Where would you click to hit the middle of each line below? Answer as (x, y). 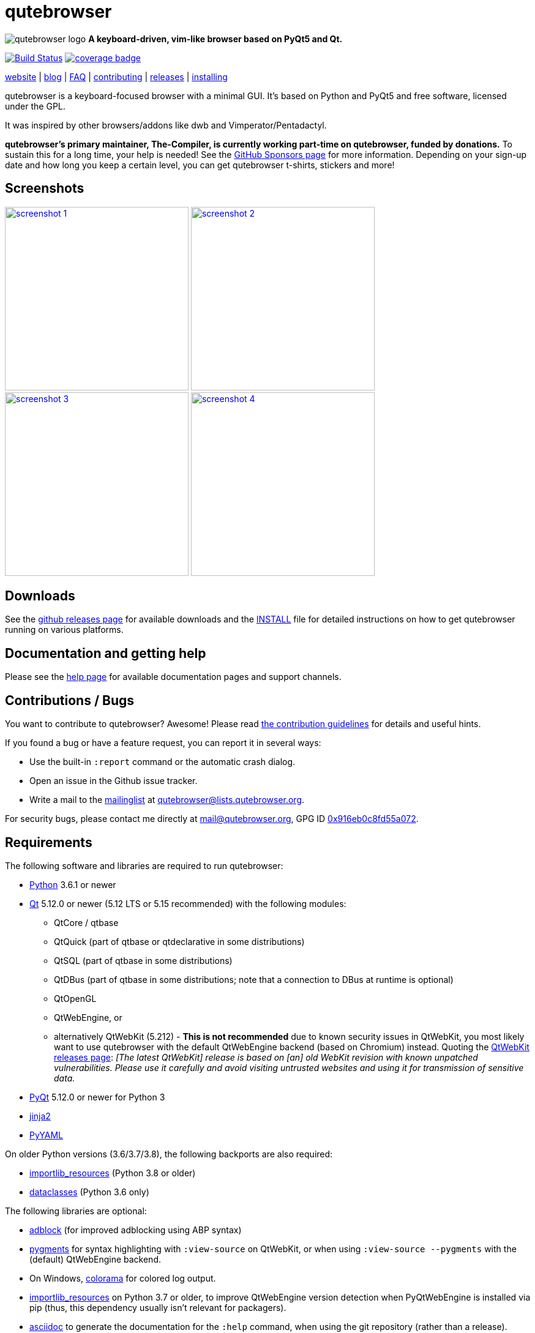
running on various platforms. (64, 630)
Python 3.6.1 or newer (73, 884)
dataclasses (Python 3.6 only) (89, 1192)
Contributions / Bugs (70, 700)
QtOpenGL (75, 998)
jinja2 (40, 1116)
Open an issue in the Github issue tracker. (114, 781)
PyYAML (47, 1135)
